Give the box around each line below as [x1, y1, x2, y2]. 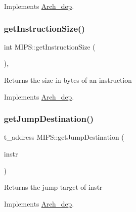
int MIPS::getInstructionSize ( [4, 41, 95, 52]
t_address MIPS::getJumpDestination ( [4, 132, 124, 142]
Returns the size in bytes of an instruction [4, 75, 132, 85]
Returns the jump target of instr [4, 182, 102, 192]
